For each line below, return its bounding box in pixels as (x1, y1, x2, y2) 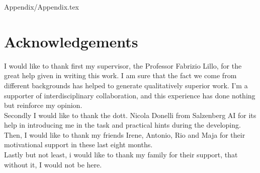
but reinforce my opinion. (4, 100, 82, 110)
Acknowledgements (4, 31, 138, 51)
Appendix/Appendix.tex (4, 2, 79, 12)
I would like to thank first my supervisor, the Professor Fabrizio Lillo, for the (4, 60, 242, 71)
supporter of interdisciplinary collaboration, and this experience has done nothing (4, 90, 255, 100)
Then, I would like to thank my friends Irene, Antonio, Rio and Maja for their (4, 129, 245, 140)
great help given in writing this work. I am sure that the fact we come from (4, 70, 237, 81)
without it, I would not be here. (4, 159, 102, 169)
